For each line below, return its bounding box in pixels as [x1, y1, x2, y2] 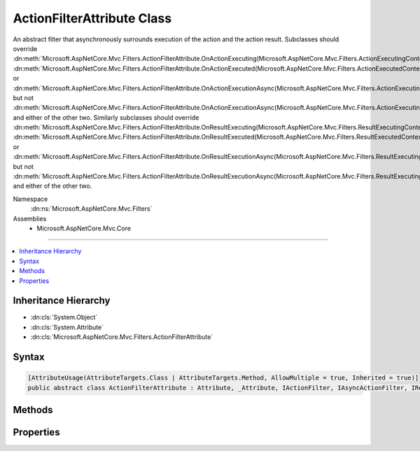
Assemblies [13, 214, 47, 223]
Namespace [13, 195, 48, 203]
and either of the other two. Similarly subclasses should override [13, 113, 199, 122]
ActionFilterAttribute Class [13, 11, 171, 26]
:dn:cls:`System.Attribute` [30, 323, 104, 331]
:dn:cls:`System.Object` [30, 313, 98, 321]
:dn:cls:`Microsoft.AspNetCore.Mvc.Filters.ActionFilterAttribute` [30, 333, 213, 341]
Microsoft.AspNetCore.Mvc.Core [36, 224, 131, 233]
